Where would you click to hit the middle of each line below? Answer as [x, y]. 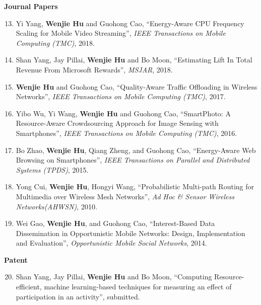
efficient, [29, 287]
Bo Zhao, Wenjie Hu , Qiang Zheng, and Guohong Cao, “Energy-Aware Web [136, 150]
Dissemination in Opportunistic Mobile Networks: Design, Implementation [130, 233]
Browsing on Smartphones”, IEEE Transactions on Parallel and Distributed [133, 160]
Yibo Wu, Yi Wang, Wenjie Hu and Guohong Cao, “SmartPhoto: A [123, 113]
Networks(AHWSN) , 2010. [56, 206]
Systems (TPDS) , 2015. [52, 169]
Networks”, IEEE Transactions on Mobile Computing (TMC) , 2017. [121, 96]
